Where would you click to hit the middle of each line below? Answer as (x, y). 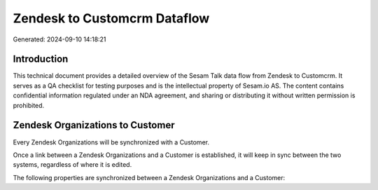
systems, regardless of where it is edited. (72, 165)
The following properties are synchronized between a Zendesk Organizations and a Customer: (149, 177)
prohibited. (29, 105)
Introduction (41, 59)
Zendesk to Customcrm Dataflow (111, 18)
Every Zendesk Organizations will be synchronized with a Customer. (111, 142)
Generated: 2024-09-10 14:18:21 (59, 39)
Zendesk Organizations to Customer (94, 125)
